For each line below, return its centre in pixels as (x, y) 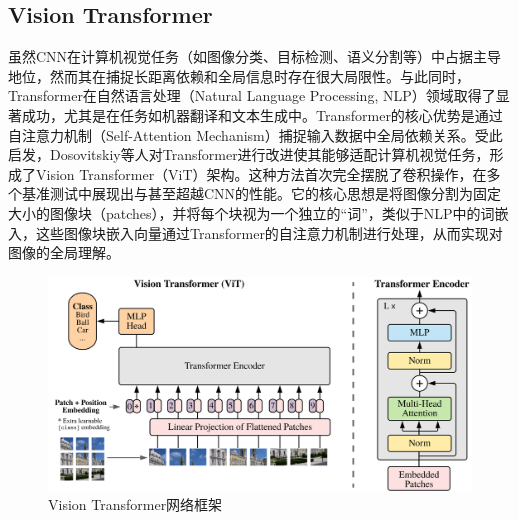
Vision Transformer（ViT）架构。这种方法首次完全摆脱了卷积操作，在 (261, 173)
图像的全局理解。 (64, 252)
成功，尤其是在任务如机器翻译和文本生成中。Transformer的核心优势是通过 (262, 114)
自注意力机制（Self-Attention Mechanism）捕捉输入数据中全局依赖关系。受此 (255, 134)
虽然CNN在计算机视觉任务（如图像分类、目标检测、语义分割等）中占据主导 (255, 56)
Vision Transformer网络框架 (135, 504)
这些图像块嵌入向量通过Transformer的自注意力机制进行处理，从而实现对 (269, 232)
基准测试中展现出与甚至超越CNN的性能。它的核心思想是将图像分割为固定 (261, 193)
